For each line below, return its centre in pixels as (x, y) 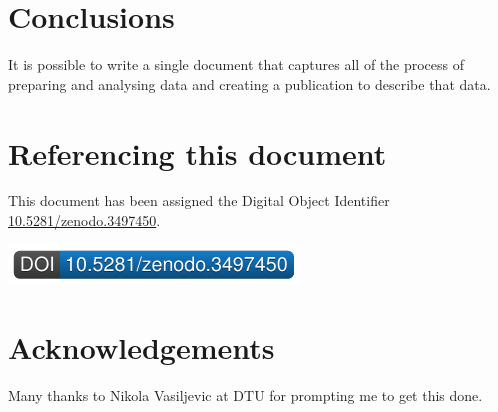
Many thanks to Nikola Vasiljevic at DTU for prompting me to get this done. (245, 395)
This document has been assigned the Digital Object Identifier (199, 200)
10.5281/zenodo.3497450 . (84, 220)
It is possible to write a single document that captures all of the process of (236, 64)
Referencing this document (197, 152)
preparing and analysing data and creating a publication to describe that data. (249, 83)
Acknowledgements (141, 347)
